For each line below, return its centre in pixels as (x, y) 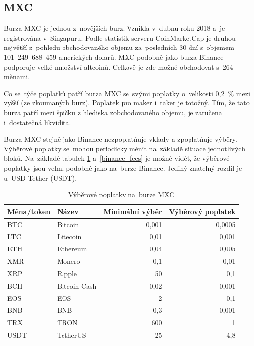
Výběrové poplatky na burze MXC (122, 194)
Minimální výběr (133, 211)
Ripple (67, 273)
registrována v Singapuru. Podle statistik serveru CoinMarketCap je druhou (120, 37)
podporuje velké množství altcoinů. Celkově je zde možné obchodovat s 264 (119, 67)
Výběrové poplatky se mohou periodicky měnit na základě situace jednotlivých (125, 148)
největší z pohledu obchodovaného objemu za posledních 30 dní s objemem (119, 47)
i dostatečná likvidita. (38, 122)
